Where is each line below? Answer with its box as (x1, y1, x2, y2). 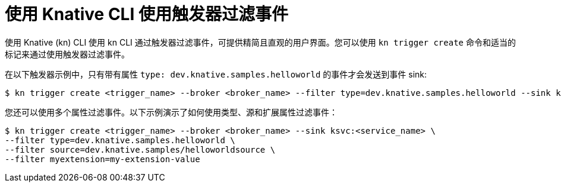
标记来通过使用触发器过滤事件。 (5, 49, 130, 59)
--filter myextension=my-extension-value (5, 154, 200, 164)
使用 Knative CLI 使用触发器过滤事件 (5, 4, 288, 24)
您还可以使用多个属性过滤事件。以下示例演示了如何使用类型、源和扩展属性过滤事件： (5, 107, 338, 117)
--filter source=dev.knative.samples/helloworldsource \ (5, 144, 276, 154)
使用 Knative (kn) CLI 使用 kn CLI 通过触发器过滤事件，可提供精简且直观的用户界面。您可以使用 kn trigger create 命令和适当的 (5, 37, 516, 47)
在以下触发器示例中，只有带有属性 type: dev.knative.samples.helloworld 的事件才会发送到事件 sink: (5, 69, 427, 79)
